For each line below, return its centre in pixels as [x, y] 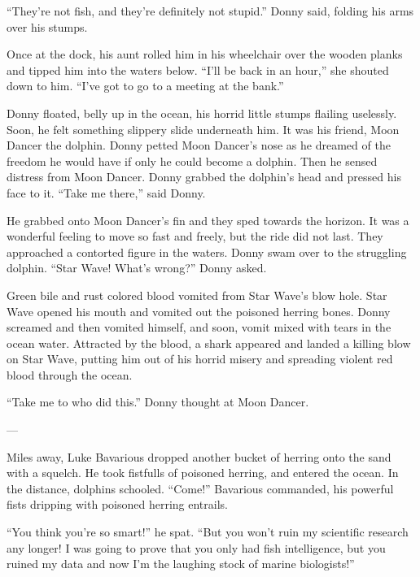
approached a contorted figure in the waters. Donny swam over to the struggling [207, 252]
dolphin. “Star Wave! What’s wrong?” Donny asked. [137, 268]
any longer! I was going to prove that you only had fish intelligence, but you [196, 547]
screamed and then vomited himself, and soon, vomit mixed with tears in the [199, 327]
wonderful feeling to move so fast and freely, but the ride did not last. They [195, 236]
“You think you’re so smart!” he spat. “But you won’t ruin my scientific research [208, 532]
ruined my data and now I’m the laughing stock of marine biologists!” [181, 564]
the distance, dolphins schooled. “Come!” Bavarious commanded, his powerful [200, 488]
